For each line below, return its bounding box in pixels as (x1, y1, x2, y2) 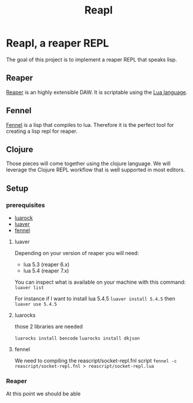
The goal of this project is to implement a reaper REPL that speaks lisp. (6, 56, 177, 63)
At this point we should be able (6, 390, 81, 397)
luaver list (14, 285, 44, 291)
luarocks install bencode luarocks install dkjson (14, 335, 140, 341)
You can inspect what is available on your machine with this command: (14, 278, 186, 286)
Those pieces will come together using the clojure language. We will (6, 160, 171, 167)
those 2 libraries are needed (14, 323, 83, 330)
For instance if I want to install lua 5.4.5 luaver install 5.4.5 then (14, 295, 175, 303)
